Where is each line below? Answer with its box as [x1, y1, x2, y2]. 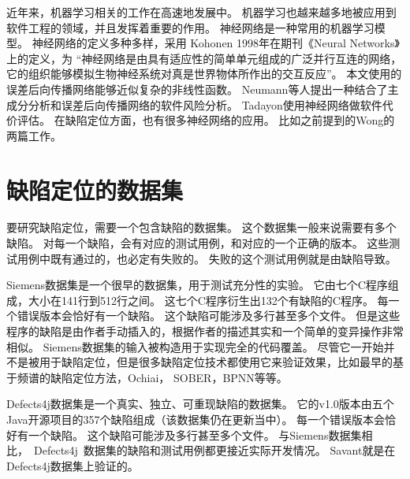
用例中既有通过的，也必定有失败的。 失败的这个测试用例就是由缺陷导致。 [17, 250, 397, 266]
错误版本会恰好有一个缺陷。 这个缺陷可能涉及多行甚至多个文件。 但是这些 [17, 307, 401, 324]
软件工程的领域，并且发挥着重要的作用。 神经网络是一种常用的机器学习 [6, 19, 375, 35]
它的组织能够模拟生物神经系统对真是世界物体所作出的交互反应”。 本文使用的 [6, 65, 402, 82]
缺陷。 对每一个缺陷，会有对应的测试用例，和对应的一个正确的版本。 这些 [6, 235, 389, 251]
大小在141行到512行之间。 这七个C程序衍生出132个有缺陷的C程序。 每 [28, 291, 389, 308]
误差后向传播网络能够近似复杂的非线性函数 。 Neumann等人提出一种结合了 [6, 80, 388, 97]
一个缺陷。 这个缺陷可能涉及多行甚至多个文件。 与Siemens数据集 [28, 426, 362, 443]
